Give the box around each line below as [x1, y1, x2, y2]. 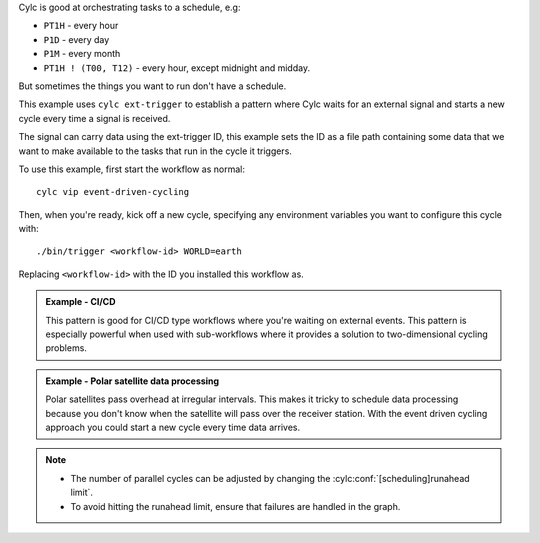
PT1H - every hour [43, 20, 119, 32]
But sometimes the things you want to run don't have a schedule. [18, 80, 287, 92]
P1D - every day [43, 33, 110, 45]
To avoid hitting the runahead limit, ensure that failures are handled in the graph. [70, 500, 401, 512]
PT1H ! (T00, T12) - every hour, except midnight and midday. [43, 61, 310, 74]
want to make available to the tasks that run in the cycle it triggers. [18, 145, 292, 157]
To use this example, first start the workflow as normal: [18, 163, 245, 175]
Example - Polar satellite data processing [45, 375, 220, 387]
